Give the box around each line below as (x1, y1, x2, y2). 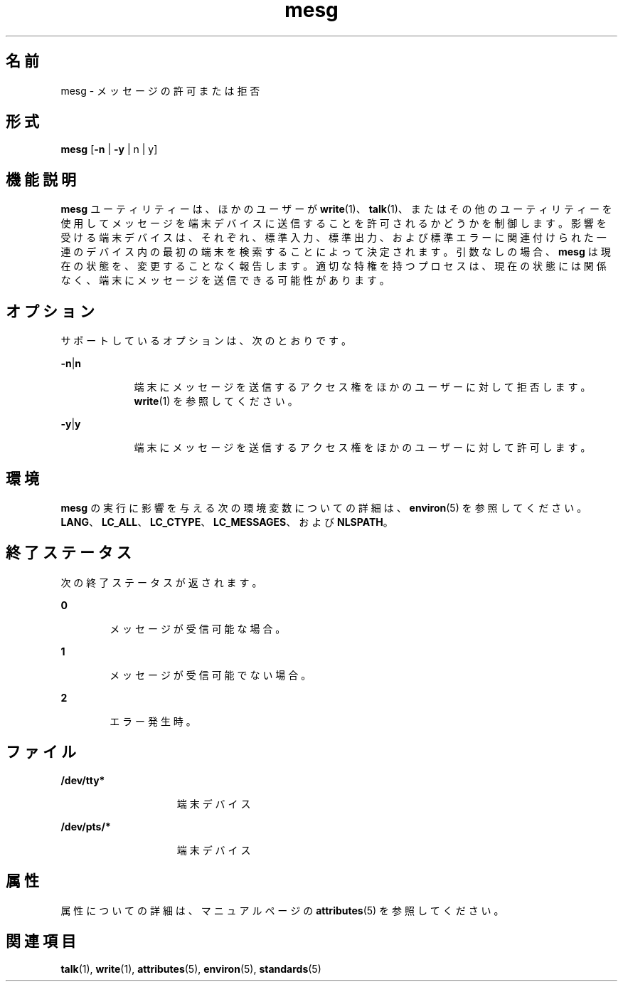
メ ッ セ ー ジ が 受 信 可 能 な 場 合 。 (110, 622, 286, 635)
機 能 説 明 (6, 170, 76, 189)
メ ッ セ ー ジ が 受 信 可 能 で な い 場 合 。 (110, 668, 311, 681)
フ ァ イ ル (6, 743, 76, 761)
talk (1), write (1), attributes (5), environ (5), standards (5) (60, 963, 321, 976)
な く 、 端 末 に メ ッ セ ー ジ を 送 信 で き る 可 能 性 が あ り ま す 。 (60, 274, 390, 287)
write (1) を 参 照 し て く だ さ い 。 (134, 395, 298, 408)
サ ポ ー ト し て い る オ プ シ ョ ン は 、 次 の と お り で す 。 (60, 334, 352, 347)
